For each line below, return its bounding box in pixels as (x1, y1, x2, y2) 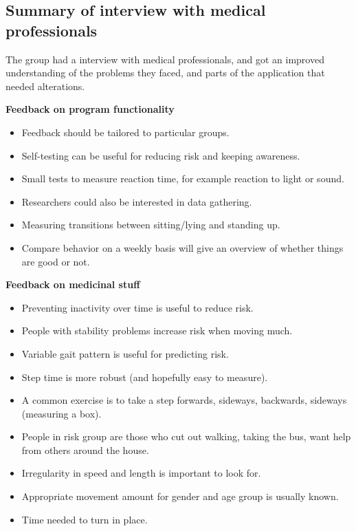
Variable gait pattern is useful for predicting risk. (21, 346, 229, 360)
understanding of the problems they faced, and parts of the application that (5, 65, 325, 80)
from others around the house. (21, 442, 149, 457)
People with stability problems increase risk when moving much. (21, 323, 293, 338)
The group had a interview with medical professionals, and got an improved (5, 52, 324, 66)
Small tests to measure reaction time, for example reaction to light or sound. (21, 171, 344, 186)
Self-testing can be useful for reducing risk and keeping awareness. (21, 148, 300, 162)
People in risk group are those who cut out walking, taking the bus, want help (21, 429, 351, 444)
